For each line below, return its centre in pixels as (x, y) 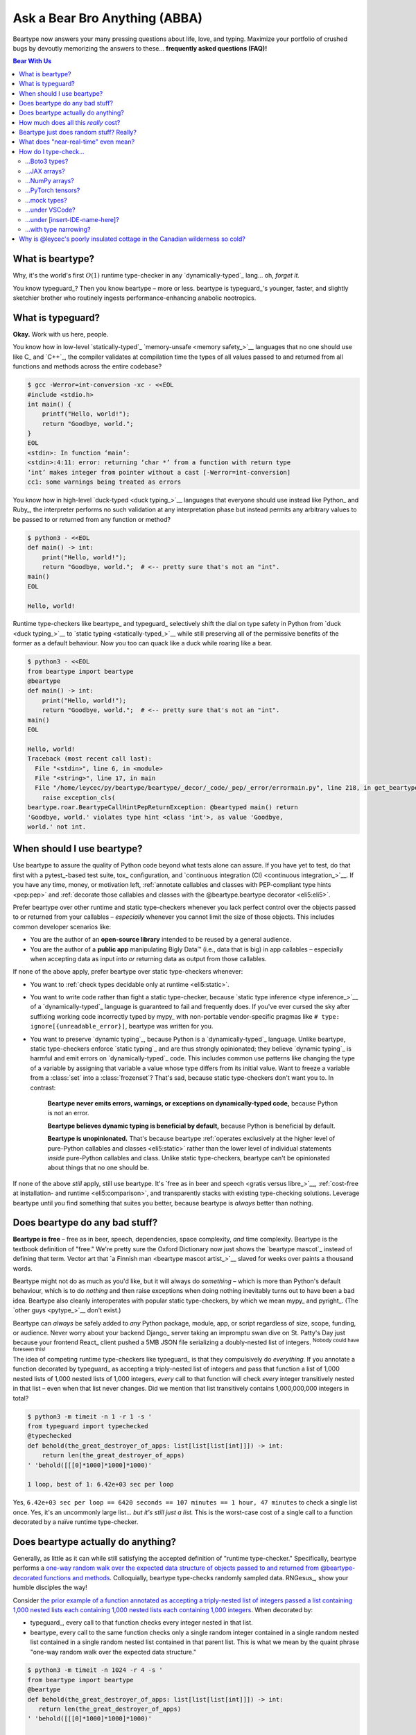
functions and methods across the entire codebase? (87, 366)
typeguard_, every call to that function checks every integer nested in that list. (141, 1623)
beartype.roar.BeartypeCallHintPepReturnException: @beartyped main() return (163, 807)
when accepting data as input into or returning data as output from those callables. (148, 958)
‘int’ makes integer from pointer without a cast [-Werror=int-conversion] (159, 472)
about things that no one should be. (98, 1168)
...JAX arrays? (45, 171)
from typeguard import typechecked (88, 1426)
